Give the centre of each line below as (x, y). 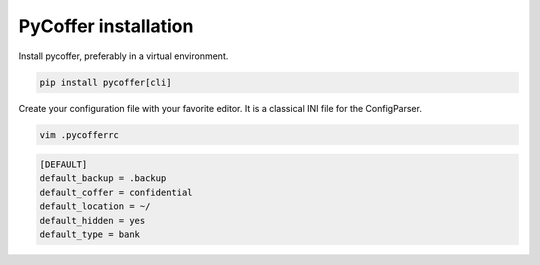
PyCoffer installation (106, 26)
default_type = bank (89, 234)
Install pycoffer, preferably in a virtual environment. (123, 56)
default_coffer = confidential (116, 192)
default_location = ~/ (95, 206)
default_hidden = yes (92, 220)
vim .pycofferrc (79, 134)
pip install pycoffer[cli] (105, 82)
